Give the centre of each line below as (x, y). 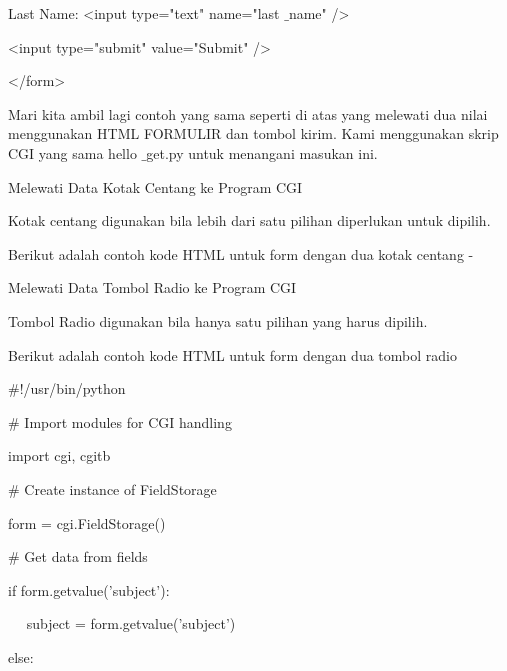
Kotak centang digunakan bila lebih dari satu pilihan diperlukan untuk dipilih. (249, 220)
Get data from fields (86, 556)
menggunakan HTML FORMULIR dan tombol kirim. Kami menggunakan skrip (253, 133)
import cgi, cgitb (59, 455)
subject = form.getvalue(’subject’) (131, 623)
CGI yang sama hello (72, 152)
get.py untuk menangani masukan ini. (262, 152)
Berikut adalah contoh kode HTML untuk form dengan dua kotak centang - (241, 253)
